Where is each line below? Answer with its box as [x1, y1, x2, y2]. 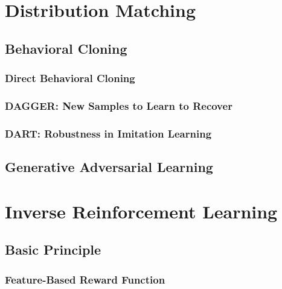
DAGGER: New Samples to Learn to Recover [5, 98, 232, 113]
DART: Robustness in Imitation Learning [5, 125, 212, 141]
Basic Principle [5, 240, 101, 259]
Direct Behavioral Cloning [5, 71, 135, 86]
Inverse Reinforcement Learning [5, 198, 278, 223]
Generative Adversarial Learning [5, 157, 213, 176]
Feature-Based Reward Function [5, 272, 165, 287]
